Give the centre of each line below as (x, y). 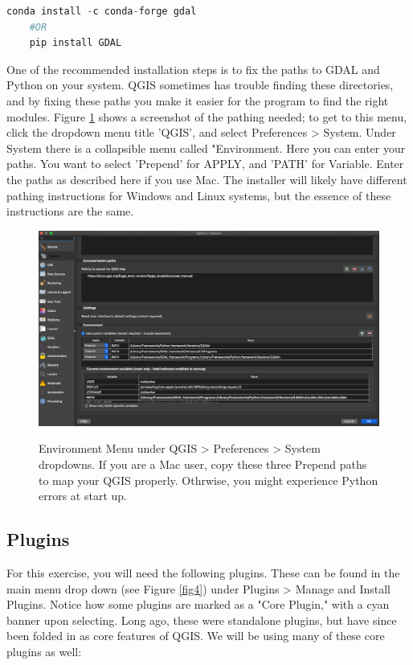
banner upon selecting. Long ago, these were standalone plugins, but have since (202, 620)
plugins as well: (44, 651)
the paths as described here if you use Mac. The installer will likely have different (207, 179)
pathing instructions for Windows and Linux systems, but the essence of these (199, 195)
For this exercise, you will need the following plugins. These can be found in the (203, 572)
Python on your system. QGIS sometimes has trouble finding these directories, (200, 85)
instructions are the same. (70, 211)
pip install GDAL (76, 43)
